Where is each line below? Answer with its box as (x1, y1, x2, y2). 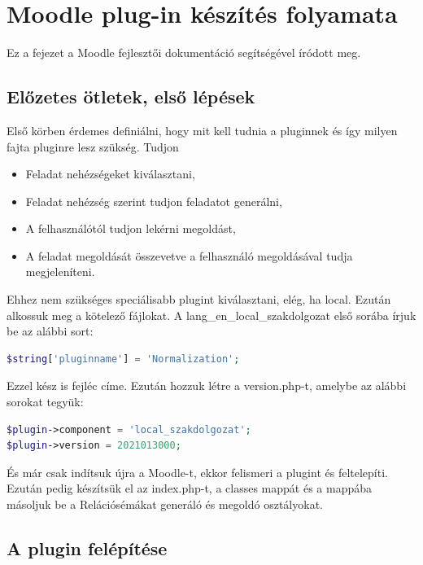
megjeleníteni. (25, 263, 95, 280)
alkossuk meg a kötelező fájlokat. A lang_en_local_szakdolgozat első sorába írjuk (7, 306, 416, 323)
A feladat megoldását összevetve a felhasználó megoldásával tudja (25, 247, 353, 264)
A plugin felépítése (7, 536, 168, 560)
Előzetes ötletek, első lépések (7, 84, 255, 109)
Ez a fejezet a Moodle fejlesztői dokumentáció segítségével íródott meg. (7, 44, 361, 61)
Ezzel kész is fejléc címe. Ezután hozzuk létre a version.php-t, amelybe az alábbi (7, 377, 407, 394)
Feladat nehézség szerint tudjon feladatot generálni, (25, 192, 282, 209)
